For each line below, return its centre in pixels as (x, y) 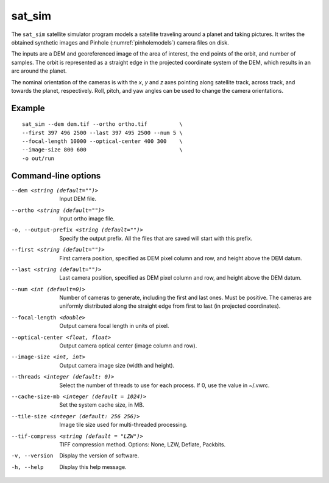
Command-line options (56, 176)
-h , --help (27, 467)
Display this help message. (93, 467)
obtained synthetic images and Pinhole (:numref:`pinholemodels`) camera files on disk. (120, 42)
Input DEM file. (78, 199)
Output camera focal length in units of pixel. (114, 326)
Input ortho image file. (87, 218)
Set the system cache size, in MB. (102, 405)
